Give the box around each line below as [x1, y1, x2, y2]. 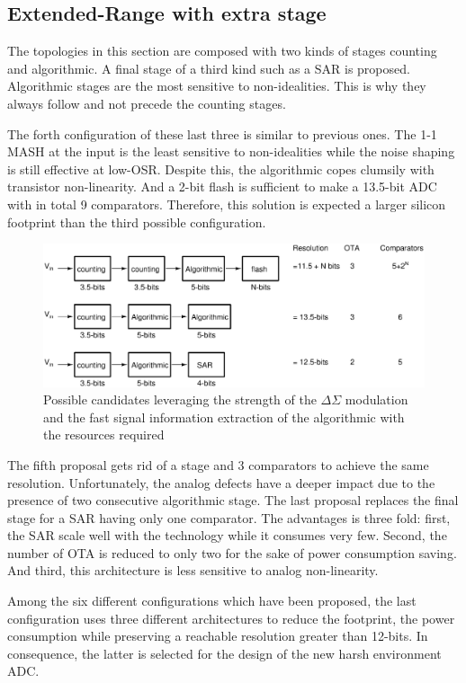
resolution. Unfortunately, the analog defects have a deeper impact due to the [7, 473, 435, 492]
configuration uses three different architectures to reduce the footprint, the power [7, 608, 455, 627]
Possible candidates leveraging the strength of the [43, 390, 317, 409]
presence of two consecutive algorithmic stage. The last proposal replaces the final [7, 491, 459, 510]
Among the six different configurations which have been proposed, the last [7, 591, 417, 610]
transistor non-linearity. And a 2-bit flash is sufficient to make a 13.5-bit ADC [7, 177, 437, 196]
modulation [345, 390, 408, 409]
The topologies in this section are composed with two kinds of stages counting [7, 41, 437, 60]
